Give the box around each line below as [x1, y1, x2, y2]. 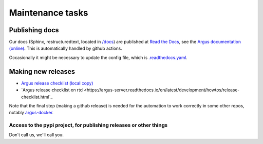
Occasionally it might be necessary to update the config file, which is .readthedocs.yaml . [9, 54, 188, 61]
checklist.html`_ [21, 94, 53, 100]
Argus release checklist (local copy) [21, 80, 94, 86]
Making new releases [9, 67, 75, 76]
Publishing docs [9, 26, 59, 34]
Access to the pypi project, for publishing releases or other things [9, 122, 168, 129]
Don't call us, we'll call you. [9, 132, 64, 138]
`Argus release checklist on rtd [21, 87, 83, 93]
